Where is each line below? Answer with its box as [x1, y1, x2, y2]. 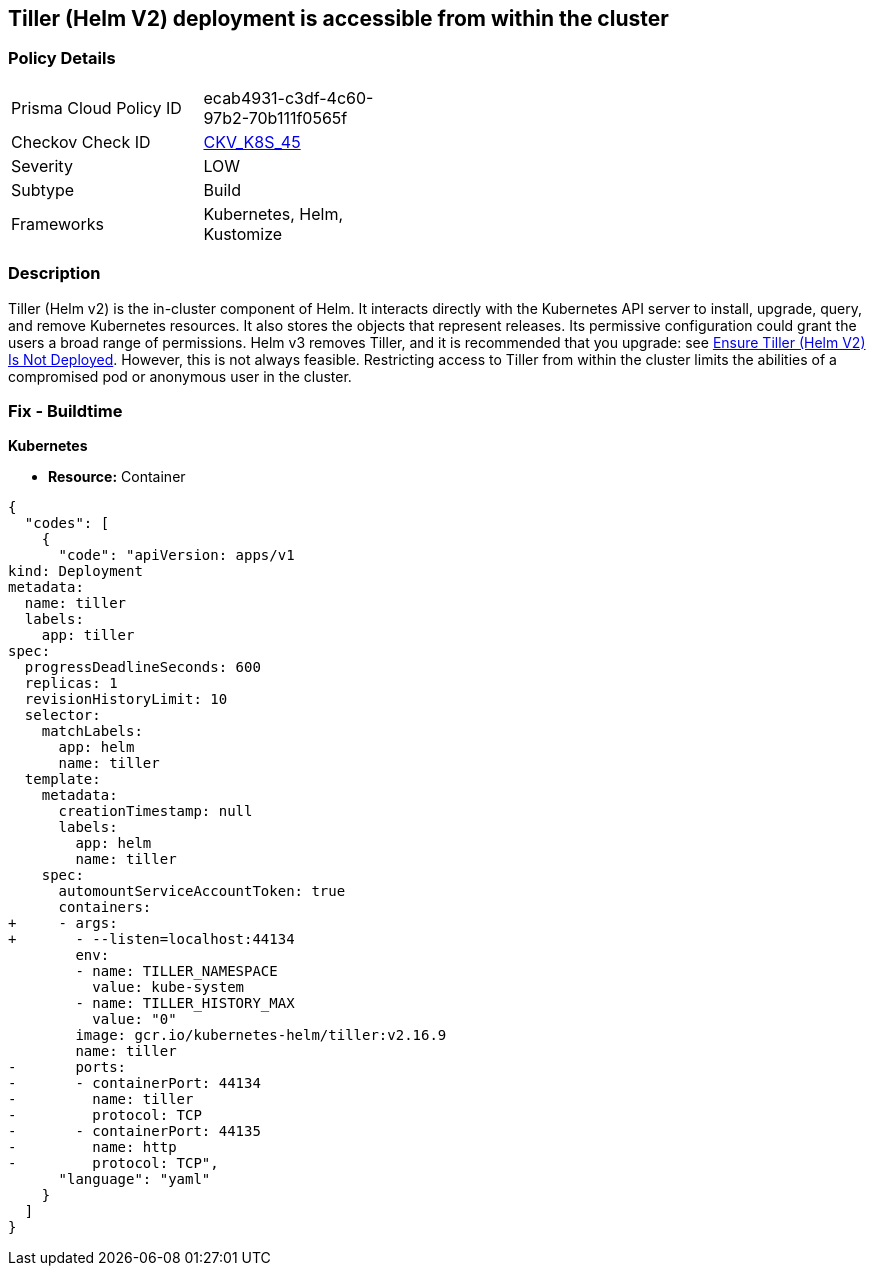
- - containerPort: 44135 [8, 1123, 261, 1140]
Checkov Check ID [11, 131, 151, 152]
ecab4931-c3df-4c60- [203, 87, 374, 108]
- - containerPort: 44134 [8, 1075, 261, 1092]
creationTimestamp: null [58, 803, 253, 820]
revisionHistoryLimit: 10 [24, 691, 228, 708]
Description [8, 263, 101, 284]
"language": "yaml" [58, 1171, 211, 1188]
